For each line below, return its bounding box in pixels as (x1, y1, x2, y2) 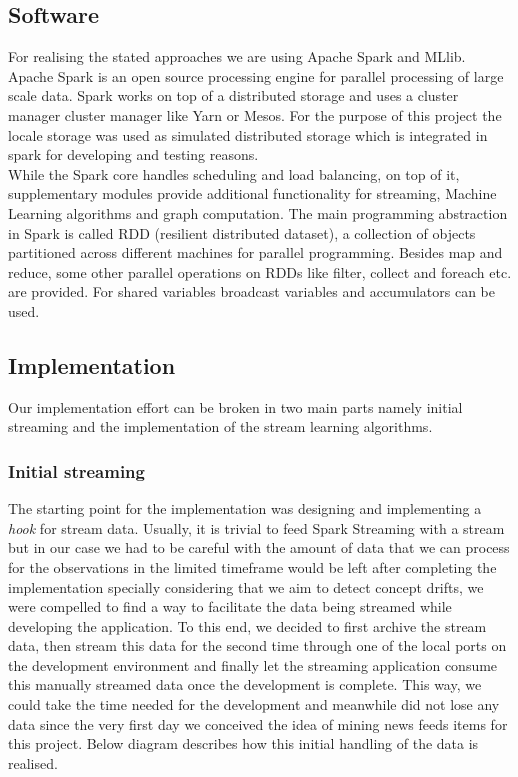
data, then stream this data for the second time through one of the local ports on (8, 635, 507, 656)
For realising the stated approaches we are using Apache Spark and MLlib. (8, 46, 466, 67)
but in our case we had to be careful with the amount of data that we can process (8, 537, 510, 558)
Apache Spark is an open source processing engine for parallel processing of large (8, 65, 504, 86)
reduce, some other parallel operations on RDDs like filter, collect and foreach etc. (8, 261, 512, 282)
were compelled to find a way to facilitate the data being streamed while (8, 596, 452, 617)
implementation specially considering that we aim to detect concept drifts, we (8, 576, 484, 597)
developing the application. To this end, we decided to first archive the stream (8, 615, 487, 636)
